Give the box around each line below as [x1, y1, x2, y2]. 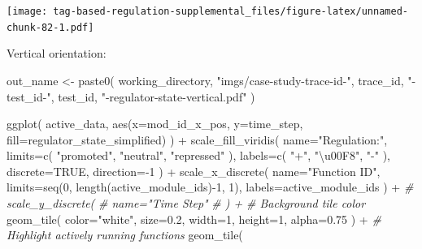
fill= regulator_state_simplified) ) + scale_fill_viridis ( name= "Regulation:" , [7, 131, 388, 148]
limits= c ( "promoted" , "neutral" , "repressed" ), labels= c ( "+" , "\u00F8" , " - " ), [7, 147, 390, 164]
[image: [7, 6, 48, 17]
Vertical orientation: [7, 45, 107, 62]
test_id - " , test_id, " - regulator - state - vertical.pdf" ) [7, 88, 255, 105]
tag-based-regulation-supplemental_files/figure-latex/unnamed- [53, 6, 408, 17]
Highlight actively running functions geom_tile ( [7, 226, 243, 243]
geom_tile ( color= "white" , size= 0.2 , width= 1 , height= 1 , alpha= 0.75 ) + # [7, 210, 381, 227]
